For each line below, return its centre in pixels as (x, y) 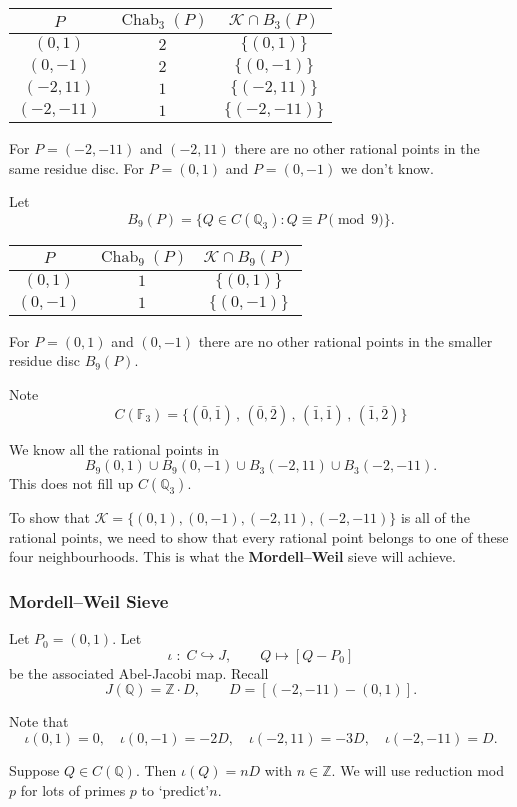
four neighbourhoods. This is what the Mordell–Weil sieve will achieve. (232, 556)
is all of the (435, 517)
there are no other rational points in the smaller (345, 340)
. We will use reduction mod (418, 769)
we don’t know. (387, 167)
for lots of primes (73, 789)
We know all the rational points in (114, 448)
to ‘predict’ (175, 789)
